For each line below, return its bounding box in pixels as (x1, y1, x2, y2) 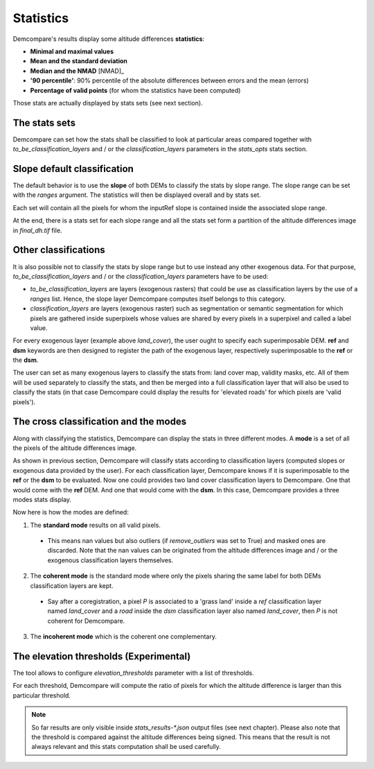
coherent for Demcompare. (47, 616, 125, 625)
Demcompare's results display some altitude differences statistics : (12, 35, 204, 43)
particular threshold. (12, 691, 71, 700)
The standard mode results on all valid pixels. (30, 521, 161, 529)
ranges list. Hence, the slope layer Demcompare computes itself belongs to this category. (30, 295, 287, 303)
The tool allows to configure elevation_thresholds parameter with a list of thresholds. (12, 669, 254, 677)
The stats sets (12, 116, 76, 128)
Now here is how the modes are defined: (12, 508, 130, 517)
